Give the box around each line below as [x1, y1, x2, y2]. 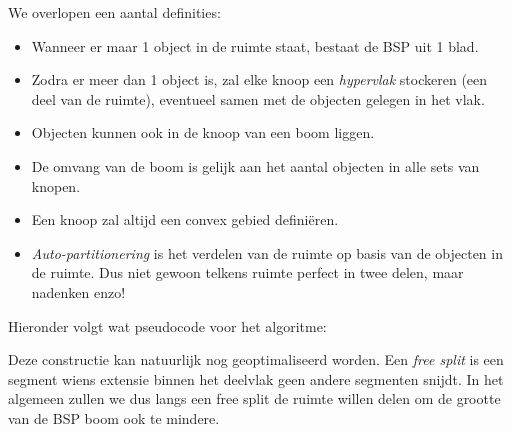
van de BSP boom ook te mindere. [8, 407, 220, 428]
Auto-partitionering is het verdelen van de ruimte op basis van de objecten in [31, 242, 503, 263]
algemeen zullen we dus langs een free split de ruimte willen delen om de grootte [8, 388, 501, 409]
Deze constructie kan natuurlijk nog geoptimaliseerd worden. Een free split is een [8, 349, 504, 370]
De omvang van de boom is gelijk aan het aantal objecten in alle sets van [31, 155, 480, 176]
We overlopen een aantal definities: [8, 2, 221, 22]
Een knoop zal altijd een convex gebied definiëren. [31, 209, 339, 230]
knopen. [31, 175, 81, 196]
